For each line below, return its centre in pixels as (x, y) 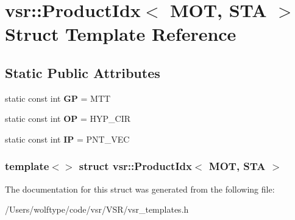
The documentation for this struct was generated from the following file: (140, 189)
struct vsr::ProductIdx (135, 166)
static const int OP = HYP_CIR (68, 119)
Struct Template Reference (121, 34)
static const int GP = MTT (58, 98)
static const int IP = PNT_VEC (67, 139)
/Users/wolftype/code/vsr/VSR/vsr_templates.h (97, 209)
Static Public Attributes (83, 72)
